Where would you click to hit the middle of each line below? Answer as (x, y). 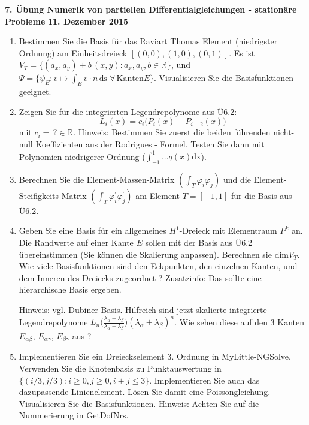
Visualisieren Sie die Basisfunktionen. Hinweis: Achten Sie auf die (139, 403)
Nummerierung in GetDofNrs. (74, 415)
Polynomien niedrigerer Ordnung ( (82, 156)
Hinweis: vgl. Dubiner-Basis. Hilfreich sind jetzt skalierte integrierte (143, 309)
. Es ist (242, 52)
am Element (157, 195)
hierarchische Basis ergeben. (70, 289)
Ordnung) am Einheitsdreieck (73, 52)
